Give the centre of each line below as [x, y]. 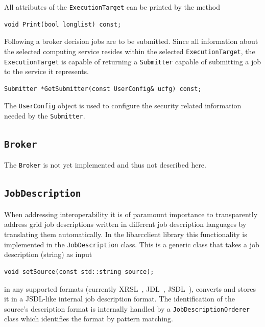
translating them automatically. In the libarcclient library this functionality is [126, 234]
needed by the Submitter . [45, 115]
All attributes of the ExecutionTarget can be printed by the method [112, 7]
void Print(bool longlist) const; [63, 24]
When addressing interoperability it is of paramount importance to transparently [131, 214]
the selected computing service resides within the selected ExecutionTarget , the [130, 51]
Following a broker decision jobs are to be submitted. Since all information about [131, 41]
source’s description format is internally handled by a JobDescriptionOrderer [127, 308]
